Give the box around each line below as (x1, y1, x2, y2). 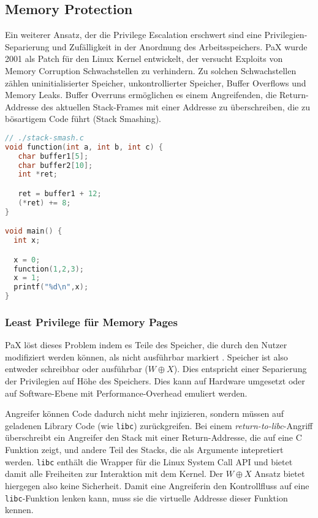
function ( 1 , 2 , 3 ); (13, 264, 84, 273)
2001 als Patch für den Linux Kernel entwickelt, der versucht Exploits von (5, 52, 283, 65)
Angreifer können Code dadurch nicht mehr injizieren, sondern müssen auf (5, 407, 284, 420)
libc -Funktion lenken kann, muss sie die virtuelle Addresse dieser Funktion (5, 491, 288, 504)
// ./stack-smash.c (5, 133, 84, 142)
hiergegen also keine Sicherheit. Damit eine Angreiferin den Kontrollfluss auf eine (5, 479, 309, 492)
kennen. (5, 503, 34, 516)
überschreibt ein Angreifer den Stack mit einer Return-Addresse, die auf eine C (5, 431, 302, 444)
